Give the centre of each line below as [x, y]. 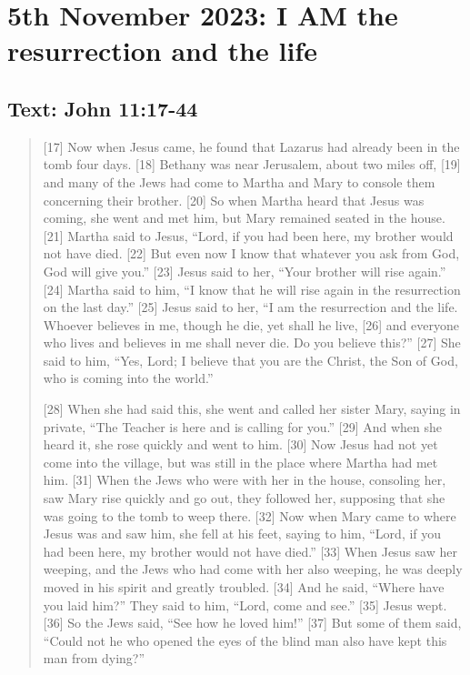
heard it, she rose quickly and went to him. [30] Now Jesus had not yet [240, 444]
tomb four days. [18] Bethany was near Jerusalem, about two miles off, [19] [252, 164]
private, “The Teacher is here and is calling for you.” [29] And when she [243, 426]
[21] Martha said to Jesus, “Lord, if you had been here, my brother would [248, 235]
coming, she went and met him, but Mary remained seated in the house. [244, 218]
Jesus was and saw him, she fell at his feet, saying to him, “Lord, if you [242, 534]
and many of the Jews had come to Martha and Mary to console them [239, 181]
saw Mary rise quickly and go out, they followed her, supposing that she [244, 498]
